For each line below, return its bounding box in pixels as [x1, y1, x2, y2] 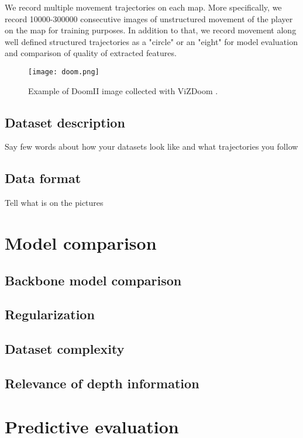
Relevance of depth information [5, 374, 199, 392]
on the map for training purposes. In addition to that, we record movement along [5, 24, 297, 36]
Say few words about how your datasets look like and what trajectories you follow [5, 140, 298, 153]
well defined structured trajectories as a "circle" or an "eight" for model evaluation [5, 35, 298, 47]
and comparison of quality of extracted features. [5, 47, 177, 59]
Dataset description [5, 113, 125, 131]
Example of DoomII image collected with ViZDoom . [28, 84, 218, 96]
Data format [5, 169, 81, 187]
